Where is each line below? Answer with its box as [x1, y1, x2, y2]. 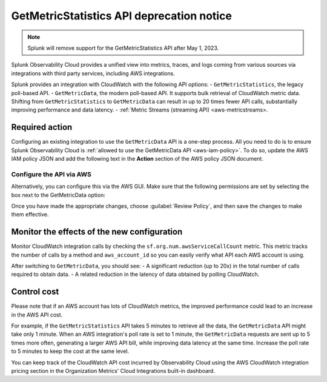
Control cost [11, 287, 59, 297]
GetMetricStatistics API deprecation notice [11, 9, 233, 22]
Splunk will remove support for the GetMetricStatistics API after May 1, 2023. [27, 44, 219, 52]
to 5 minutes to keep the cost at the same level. [11, 347, 130, 355]
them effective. [11, 211, 49, 218]
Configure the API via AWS [11, 170, 92, 178]
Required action [11, 122, 73, 133]
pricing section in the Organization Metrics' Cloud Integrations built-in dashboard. [11, 367, 215, 374]
